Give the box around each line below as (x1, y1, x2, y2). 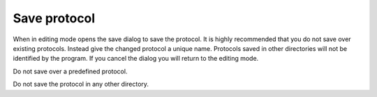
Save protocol (13, 10, 96, 26)
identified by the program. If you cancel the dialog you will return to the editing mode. (13, 54, 259, 63)
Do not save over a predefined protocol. (13, 67, 128, 75)
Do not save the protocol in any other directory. (13, 80, 149, 89)
